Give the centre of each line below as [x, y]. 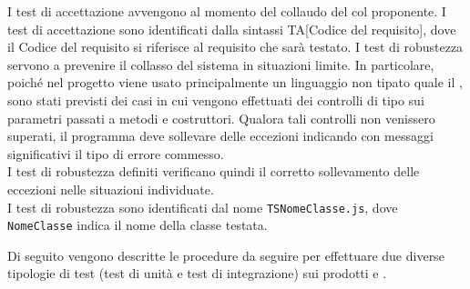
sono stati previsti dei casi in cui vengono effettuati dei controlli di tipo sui [216, 100]
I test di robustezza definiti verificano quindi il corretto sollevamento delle [214, 171]
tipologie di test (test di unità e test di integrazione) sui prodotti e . [197, 273]
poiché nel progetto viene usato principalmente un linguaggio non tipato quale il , [235, 82]
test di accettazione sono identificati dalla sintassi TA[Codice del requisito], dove [232, 29]
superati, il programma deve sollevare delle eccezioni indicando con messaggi [220, 136]
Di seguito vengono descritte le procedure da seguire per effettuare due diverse [226, 255]
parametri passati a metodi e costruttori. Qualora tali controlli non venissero [221, 118]
